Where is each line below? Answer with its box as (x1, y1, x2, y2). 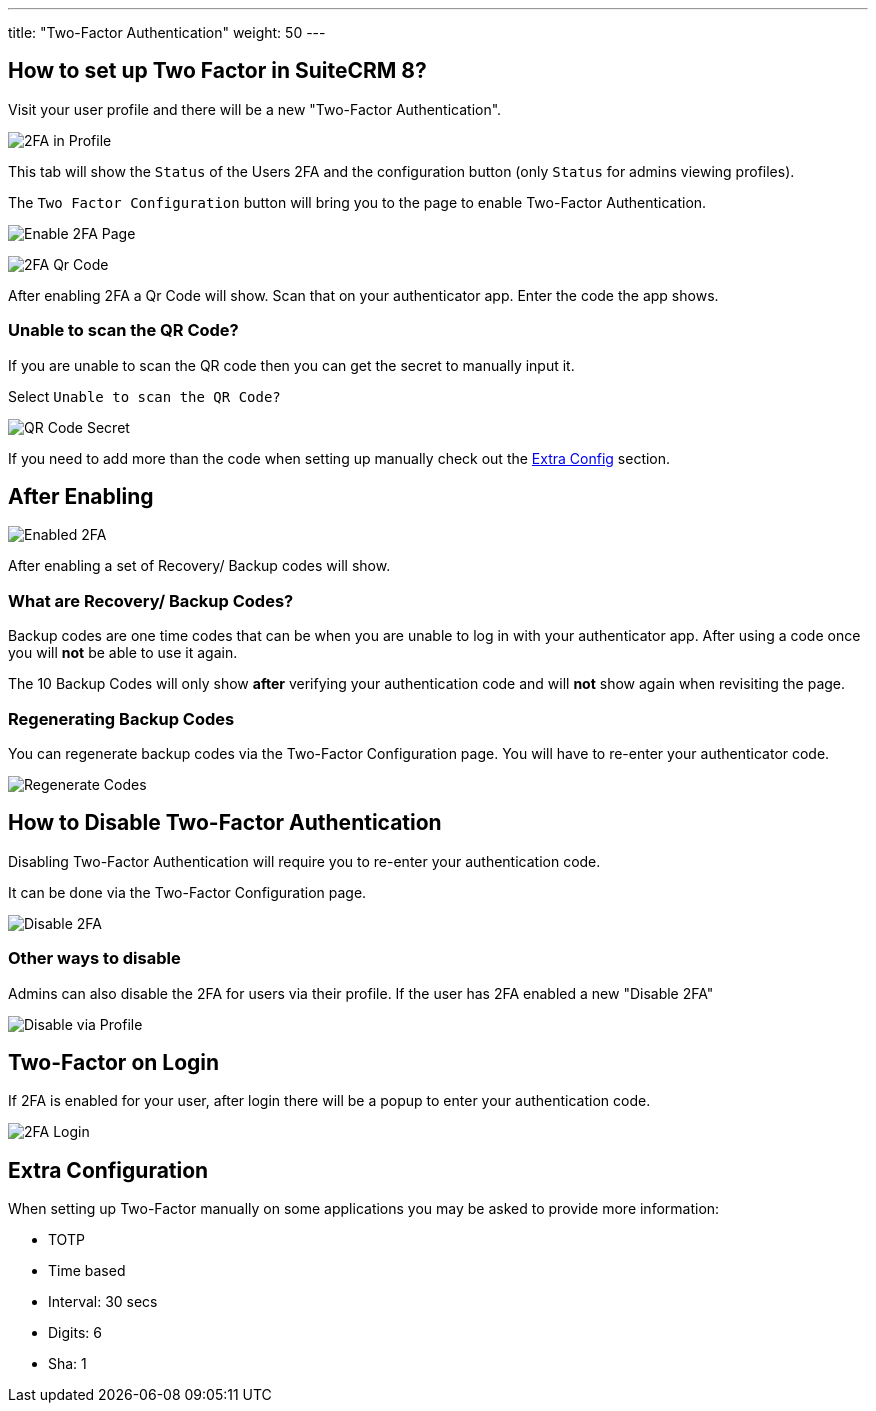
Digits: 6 (48, 1324, 102, 1342)
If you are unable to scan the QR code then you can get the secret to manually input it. (8, 356, 575, 374)
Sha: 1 (48, 1355, 87, 1373)
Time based (48, 1262, 126, 1280)
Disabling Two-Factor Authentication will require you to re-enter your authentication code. (8, 852, 601, 870)
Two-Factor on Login (8, 1049, 220, 1075)
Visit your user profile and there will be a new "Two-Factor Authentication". (8, 100, 502, 118)
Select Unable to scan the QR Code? (8, 387, 281, 405)
